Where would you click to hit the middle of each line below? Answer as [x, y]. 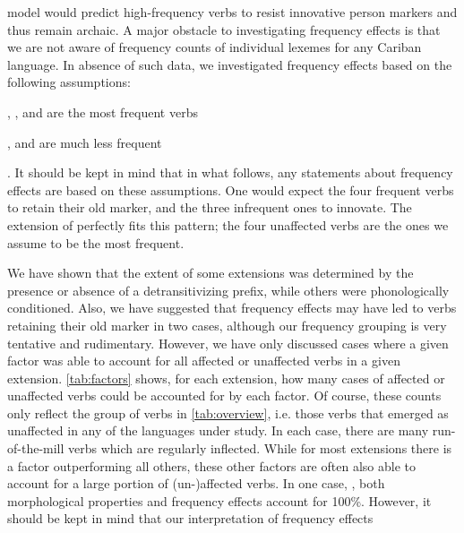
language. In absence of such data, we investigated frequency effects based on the [230, 64]
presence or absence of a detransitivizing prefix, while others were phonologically [228, 290]
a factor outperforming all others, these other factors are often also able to [211, 465]
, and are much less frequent [85, 142]
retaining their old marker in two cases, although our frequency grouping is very [227, 325]
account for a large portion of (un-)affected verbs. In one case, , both [196, 483]
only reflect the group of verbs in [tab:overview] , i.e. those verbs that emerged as [228, 413]
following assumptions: [69, 82]
